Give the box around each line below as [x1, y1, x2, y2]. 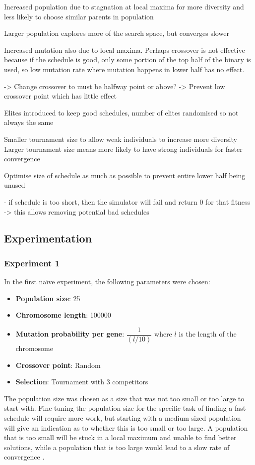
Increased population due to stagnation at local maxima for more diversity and [4, 1, 244, 11]
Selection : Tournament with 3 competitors [15, 376, 148, 387]
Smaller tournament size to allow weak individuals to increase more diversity [4, 133, 237, 144]
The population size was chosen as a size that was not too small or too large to [4, 393, 245, 403]
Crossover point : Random [15, 359, 101, 370]
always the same [4, 117, 54, 127]
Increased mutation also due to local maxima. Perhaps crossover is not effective [4, 44, 245, 55]
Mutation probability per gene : [15, 329, 125, 339]
